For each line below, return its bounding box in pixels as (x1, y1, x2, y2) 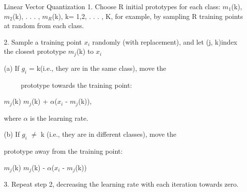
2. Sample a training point (4, 36, 82, 47)
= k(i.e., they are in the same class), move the (29, 63, 167, 73)
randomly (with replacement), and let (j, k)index (92, 36, 237, 47)
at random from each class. (4, 20, 84, 31)
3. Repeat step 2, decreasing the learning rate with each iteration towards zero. (4, 179, 239, 189)
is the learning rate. (30, 112, 89, 123)
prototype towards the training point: (20, 80, 132, 90)
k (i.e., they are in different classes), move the (41, 129, 177, 139)
